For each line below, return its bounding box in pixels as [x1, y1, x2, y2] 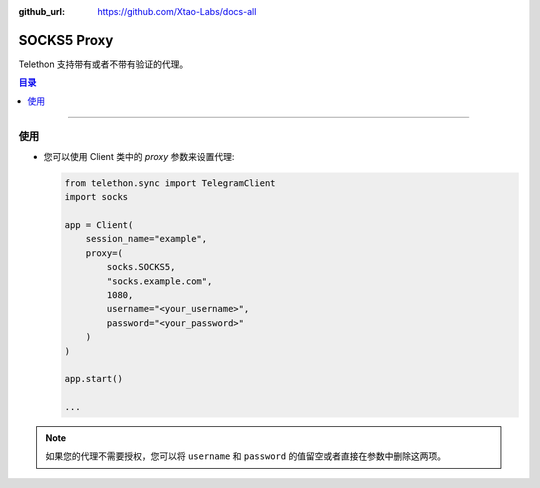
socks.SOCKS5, [106, 261, 176, 273]
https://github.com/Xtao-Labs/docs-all [97, 6, 257, 17]
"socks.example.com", [106, 275, 213, 287]
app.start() [64, 373, 124, 385]
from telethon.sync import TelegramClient [64, 177, 276, 189]
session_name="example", [85, 233, 208, 245]
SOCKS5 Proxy [18, 31, 114, 49]
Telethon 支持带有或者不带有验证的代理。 [18, 58, 189, 70]
